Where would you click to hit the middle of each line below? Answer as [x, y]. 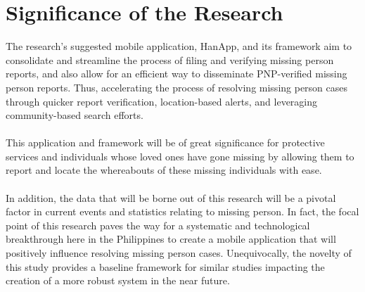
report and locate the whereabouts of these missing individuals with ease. [164, 170]
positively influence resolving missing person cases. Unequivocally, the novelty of [179, 253]
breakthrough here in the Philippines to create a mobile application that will [171, 239]
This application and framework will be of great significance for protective [165, 142]
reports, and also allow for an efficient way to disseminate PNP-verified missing [177, 74]
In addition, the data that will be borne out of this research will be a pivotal [171, 197]
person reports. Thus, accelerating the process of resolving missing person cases [177, 87]
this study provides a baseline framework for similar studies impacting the [165, 266]
